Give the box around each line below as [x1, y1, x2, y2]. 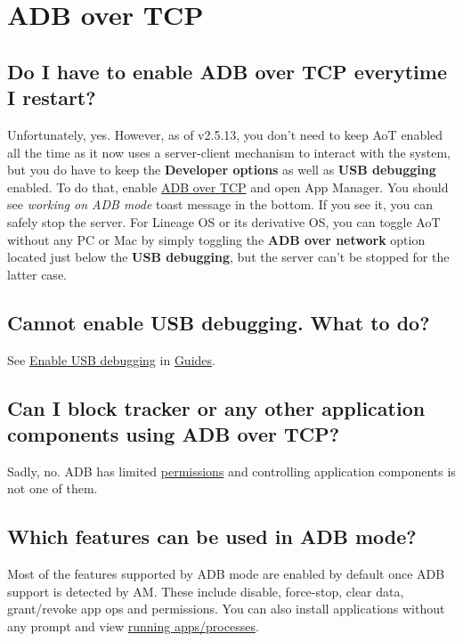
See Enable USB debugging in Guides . [7, 350, 215, 369]
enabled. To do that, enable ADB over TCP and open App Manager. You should [7, 177, 449, 196]
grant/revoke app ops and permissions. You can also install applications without [7, 599, 445, 618]
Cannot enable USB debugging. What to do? [7, 308, 430, 336]
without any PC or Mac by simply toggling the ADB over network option [7, 230, 426, 248]
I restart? [7, 84, 96, 111]
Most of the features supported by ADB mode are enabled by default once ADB [7, 565, 445, 583]
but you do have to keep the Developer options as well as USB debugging [7, 160, 436, 179]
